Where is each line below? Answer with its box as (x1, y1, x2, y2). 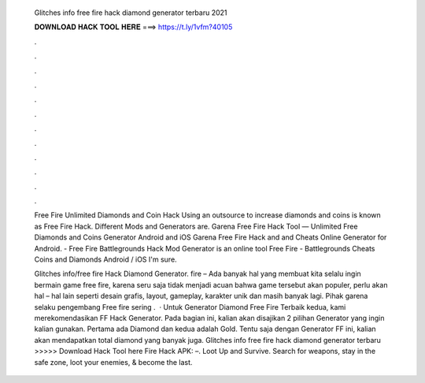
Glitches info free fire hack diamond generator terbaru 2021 (34, 8, 227, 17)
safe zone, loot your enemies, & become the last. (34, 357, 193, 366)
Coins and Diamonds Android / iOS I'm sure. (34, 255, 177, 264)
